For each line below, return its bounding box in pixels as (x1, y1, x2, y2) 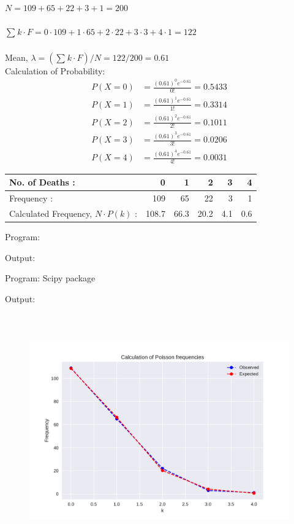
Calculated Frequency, (9, 207, 92, 220)
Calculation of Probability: (5, 64, 105, 77)
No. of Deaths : (9, 176, 75, 189)
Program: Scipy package (5, 272, 96, 284)
